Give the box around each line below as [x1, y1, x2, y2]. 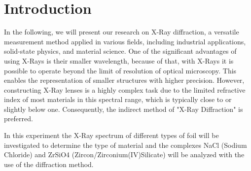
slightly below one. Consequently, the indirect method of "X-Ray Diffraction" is [4, 103, 243, 114]
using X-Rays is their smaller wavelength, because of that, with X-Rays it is [4, 55, 234, 66]
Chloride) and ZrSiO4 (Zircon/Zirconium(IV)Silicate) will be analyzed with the [4, 149, 245, 160]
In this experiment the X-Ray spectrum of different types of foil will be [4, 130, 219, 140]
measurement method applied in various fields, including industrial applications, [4, 36, 246, 46]
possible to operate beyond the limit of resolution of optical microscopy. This [4, 65, 237, 75]
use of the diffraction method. [4, 159, 94, 169]
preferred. [4, 113, 33, 124]
